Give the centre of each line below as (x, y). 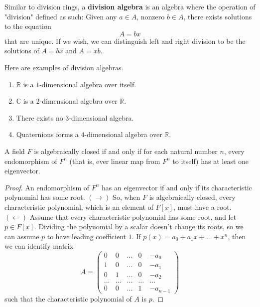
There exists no (40, 117)
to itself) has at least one (211, 161)
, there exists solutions (218, 16)
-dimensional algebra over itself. (88, 84)
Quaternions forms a (47, 134)
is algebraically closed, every (192, 197)
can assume (22, 236)
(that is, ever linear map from (115, 161)
